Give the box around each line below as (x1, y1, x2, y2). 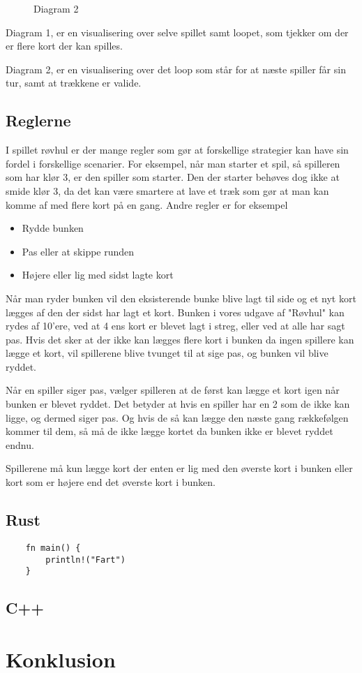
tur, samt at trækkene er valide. (6, 75, 142, 90)
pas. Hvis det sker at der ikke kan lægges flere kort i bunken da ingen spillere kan (6, 332, 354, 346)
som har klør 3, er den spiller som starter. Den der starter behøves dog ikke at (6, 170, 340, 184)
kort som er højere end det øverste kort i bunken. (6, 475, 216, 489)
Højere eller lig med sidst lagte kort (22, 267, 174, 282)
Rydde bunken (22, 221, 84, 235)
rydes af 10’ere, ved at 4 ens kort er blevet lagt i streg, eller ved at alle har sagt (6, 318, 345, 333)
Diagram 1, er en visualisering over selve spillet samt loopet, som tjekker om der (6, 24, 349, 39)
